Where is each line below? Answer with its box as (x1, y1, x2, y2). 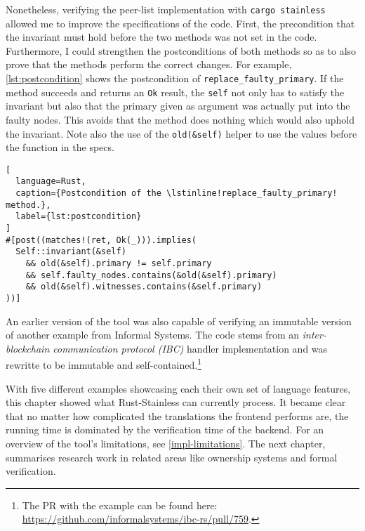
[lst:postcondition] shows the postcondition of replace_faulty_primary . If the (6, 71, 344, 86)
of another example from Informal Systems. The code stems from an (6, 327, 300, 342)
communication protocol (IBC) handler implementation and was (53, 341, 328, 355)
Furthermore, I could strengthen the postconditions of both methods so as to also (6, 43, 357, 58)
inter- (302, 327, 326, 342)
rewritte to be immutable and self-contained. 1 (6, 355, 201, 372)
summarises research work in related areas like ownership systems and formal (6, 450, 338, 464)
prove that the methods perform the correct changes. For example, (6, 57, 292, 72)
